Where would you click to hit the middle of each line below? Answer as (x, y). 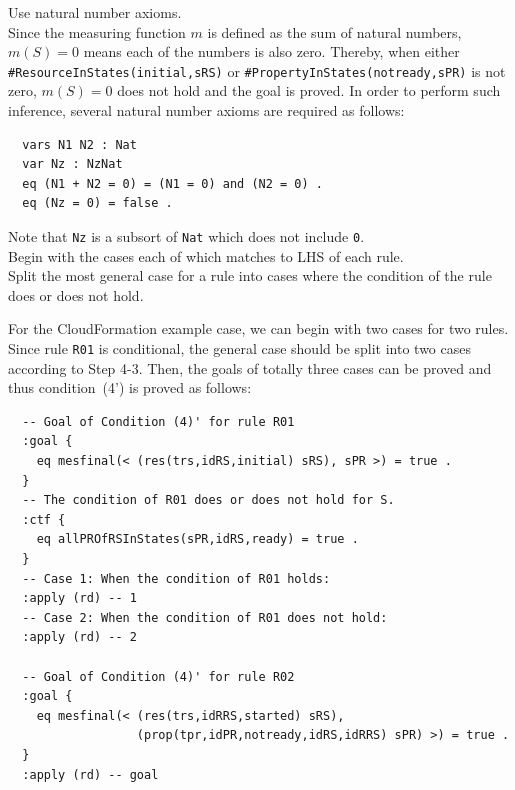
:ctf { (44, 519)
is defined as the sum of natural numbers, (334, 31)
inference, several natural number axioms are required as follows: (206, 110)
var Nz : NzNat (72, 164)
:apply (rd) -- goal (90, 774)
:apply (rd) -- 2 (79, 637)
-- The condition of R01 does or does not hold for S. (208, 500)
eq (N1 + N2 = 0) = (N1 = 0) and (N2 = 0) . (172, 183)
